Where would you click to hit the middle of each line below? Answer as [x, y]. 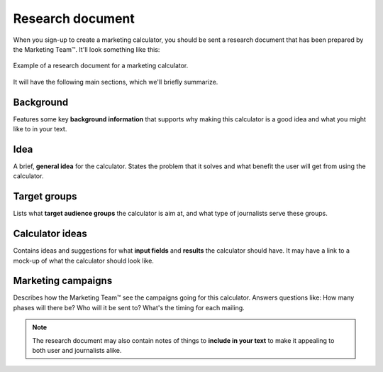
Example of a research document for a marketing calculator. [101, 66]
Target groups [45, 196]
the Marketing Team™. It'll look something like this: [87, 49]
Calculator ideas [50, 234]
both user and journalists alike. [77, 350]
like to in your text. [40, 129]
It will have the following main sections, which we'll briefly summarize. [116, 82]
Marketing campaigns [63, 281]
